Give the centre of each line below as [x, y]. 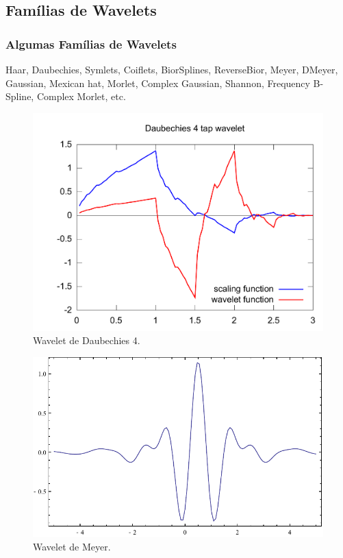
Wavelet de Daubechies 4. [87, 340]
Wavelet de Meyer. [72, 546]
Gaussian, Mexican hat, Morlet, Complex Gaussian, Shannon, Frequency [158, 83]
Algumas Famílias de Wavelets [91, 44]
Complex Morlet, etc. [81, 96]
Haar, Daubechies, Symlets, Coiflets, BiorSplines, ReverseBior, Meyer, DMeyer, [172, 69]
